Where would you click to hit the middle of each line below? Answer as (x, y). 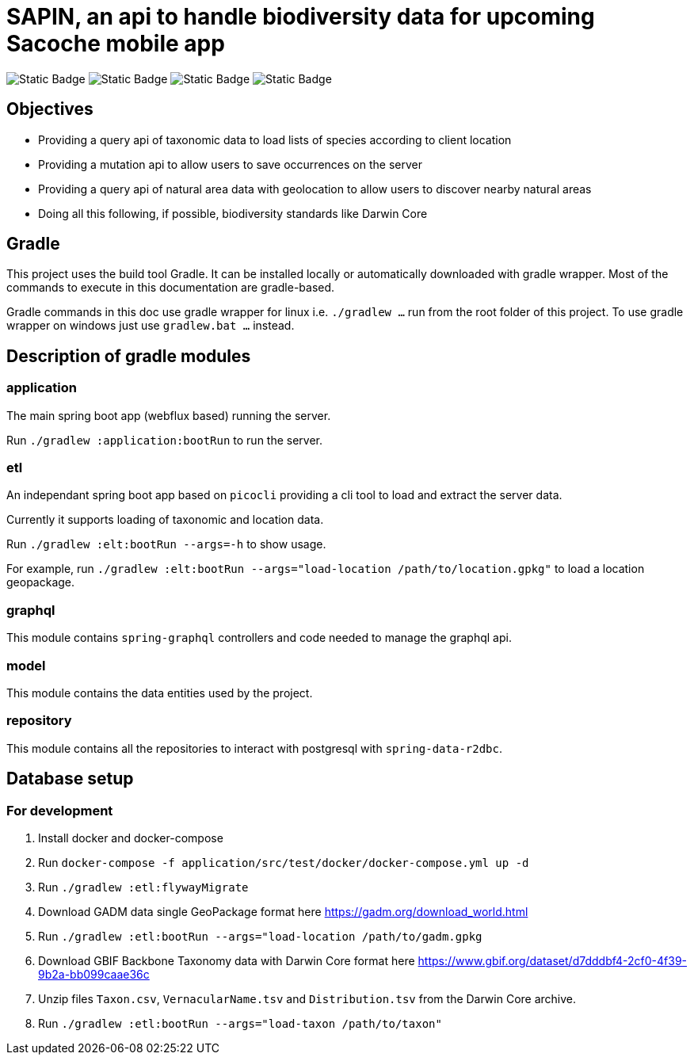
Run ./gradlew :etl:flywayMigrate (143, 887)
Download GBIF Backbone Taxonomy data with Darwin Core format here (227, 960)
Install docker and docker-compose (131, 838)
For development (60, 810)
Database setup (70, 779)
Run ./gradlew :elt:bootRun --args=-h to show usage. (166, 544)
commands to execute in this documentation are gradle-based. (171, 288)
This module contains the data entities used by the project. (160, 693)
